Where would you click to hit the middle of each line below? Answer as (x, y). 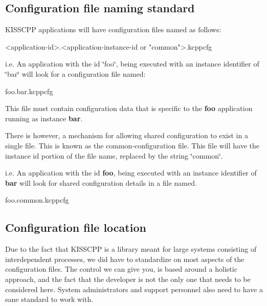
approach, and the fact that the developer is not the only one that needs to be (128, 279)
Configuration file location (76, 227)
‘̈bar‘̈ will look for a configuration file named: (75, 73)
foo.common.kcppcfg (37, 200)
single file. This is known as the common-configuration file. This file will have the (132, 145)
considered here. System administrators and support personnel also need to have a (134, 289)
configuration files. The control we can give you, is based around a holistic (121, 269)
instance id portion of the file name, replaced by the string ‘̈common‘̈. (114, 155)
